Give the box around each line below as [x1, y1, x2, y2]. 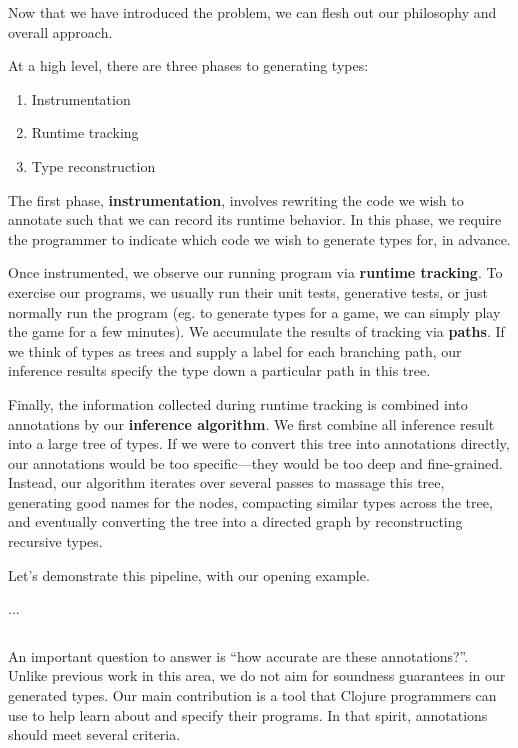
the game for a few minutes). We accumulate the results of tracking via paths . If [8, 321, 505, 342]
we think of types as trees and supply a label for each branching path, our [8, 340, 462, 361]
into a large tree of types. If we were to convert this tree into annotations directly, [8, 433, 510, 454]
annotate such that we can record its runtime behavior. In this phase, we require [8, 209, 502, 230]
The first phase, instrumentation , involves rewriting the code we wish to [8, 189, 464, 210]
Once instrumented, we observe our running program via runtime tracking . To [8, 262, 503, 283]
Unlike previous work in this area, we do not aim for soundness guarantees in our [8, 665, 506, 686]
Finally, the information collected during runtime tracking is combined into [8, 393, 468, 414]
